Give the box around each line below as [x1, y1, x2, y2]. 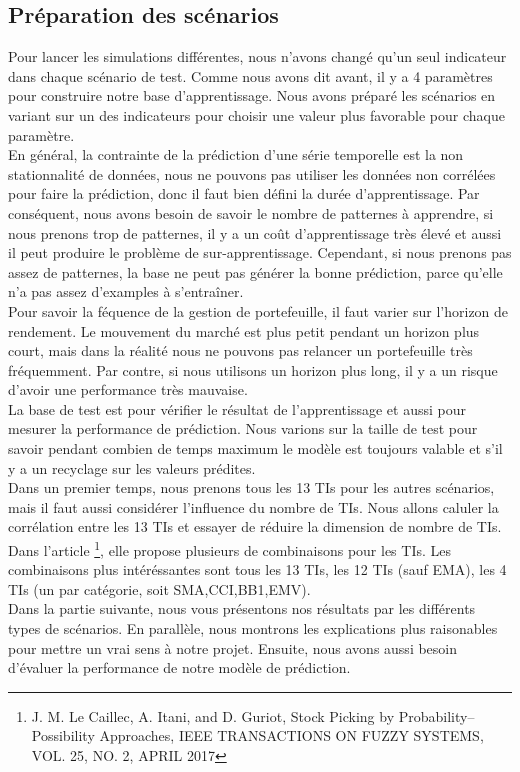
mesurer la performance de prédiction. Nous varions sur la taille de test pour [8, 418, 478, 439]
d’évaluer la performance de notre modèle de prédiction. [8, 657, 351, 678]
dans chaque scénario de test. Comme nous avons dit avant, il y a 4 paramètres [8, 65, 493, 86]
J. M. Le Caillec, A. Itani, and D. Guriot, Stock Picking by [31, 705, 395, 726]
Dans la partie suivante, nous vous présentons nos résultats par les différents [8, 598, 476, 619]
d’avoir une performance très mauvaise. [8, 379, 248, 400]
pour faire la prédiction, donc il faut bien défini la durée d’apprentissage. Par [8, 183, 480, 204]
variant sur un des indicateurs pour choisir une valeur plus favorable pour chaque [8, 104, 505, 125]
